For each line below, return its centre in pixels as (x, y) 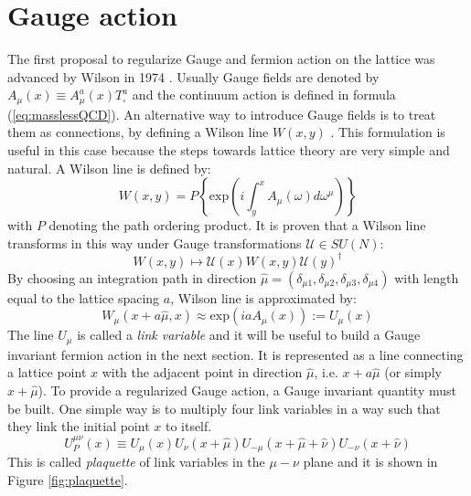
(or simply (413, 372)
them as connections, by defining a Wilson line (138, 132)
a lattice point (47, 372)
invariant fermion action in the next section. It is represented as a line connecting (235, 354)
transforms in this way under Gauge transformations (155, 243)
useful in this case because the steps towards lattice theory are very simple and (229, 149)
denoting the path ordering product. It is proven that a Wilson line (237, 225)
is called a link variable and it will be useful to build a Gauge (249, 335)
